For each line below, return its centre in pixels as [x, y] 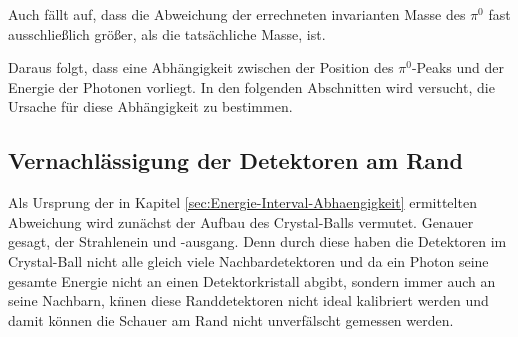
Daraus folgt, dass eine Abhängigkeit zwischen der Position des [201, 67]
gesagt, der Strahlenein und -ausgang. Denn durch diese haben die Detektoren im [257, 241]
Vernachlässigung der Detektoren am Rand [235, 160]
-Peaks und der [457, 67]
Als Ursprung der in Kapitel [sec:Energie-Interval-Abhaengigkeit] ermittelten [242, 202]
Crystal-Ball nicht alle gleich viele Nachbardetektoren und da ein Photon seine [248, 260]
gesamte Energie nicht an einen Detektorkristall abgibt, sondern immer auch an [252, 280]
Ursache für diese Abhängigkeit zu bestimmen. [150, 106]
